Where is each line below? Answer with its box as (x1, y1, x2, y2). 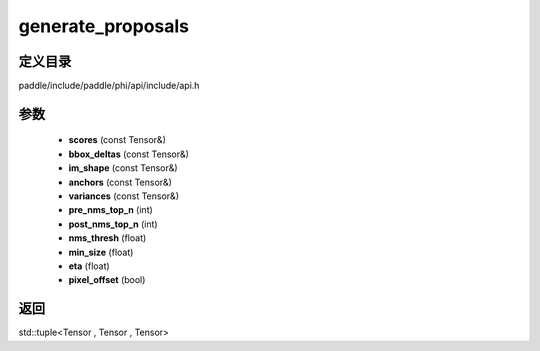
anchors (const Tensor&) (68, 176, 172, 188)
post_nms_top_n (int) (68, 218, 159, 230)
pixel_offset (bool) (68, 274, 146, 286)
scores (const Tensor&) (68, 134, 167, 146)
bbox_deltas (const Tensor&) (68, 148, 190, 160)
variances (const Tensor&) (68, 190, 180, 202)
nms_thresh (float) (68, 232, 147, 244)
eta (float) (68, 260, 110, 272)
